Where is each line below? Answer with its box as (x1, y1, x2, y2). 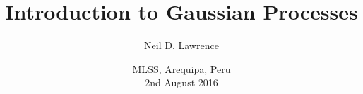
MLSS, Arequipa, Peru (132, 61, 231, 76)
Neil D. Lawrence (144, 38, 219, 53)
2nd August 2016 (145, 75, 218, 90)
